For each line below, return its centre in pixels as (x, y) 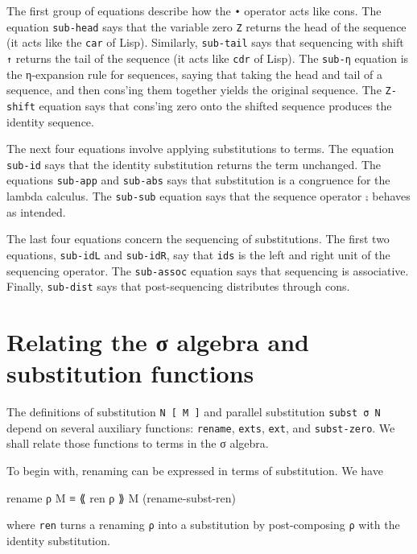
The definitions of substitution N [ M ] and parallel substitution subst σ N (194, 412)
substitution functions (130, 373)
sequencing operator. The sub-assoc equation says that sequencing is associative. (208, 270)
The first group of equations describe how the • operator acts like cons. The (194, 10)
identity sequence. (50, 121)
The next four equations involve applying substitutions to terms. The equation (200, 149)
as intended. (36, 211)
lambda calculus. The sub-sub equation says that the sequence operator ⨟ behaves (208, 196)
